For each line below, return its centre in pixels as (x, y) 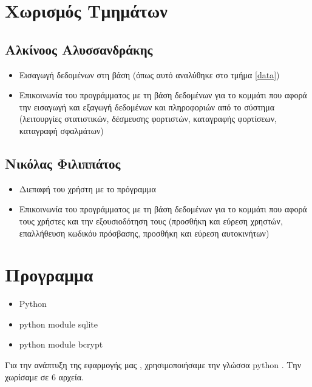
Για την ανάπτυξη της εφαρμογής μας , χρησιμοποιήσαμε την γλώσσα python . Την (153, 365)
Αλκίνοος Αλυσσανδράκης (79, 49)
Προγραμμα (49, 274)
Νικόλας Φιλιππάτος (63, 163)
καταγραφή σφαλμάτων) (61, 130)
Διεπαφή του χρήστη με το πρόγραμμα (87, 188)
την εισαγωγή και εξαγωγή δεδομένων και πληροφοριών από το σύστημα (147, 106)
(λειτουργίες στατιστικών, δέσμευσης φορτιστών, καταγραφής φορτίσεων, (148, 119)
